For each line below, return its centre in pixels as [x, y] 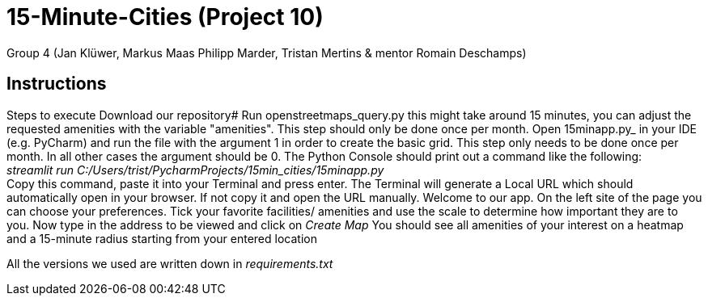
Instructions [57, 84]
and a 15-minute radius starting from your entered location [162, 238]
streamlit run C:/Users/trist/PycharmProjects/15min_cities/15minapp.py [195, 170]
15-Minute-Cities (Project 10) [165, 17]
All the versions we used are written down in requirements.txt [170, 263]
